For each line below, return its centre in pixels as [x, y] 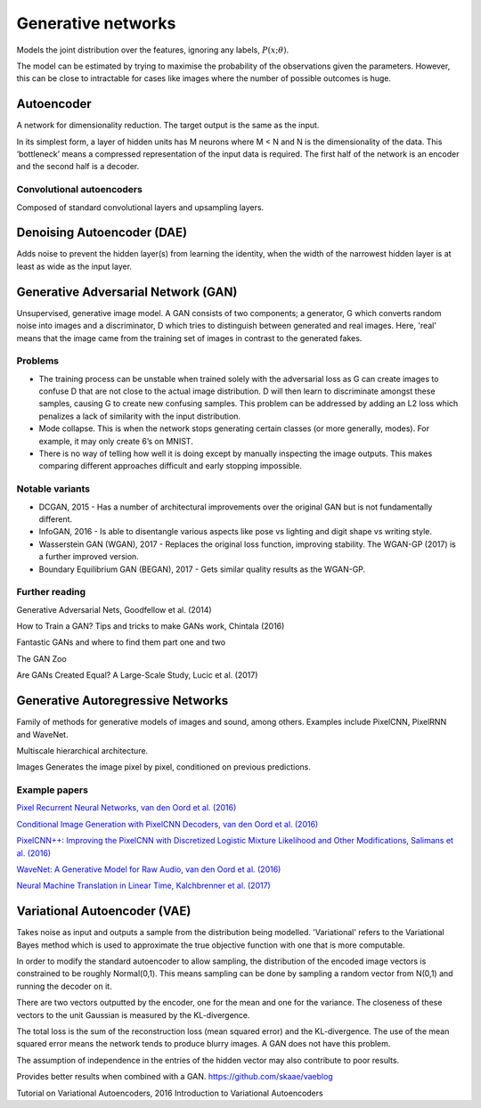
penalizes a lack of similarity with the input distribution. [139, 416]
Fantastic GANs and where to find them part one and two [121, 642]
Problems [38, 361]
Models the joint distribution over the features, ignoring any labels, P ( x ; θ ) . [153, 50]
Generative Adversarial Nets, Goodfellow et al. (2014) [114, 609]
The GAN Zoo [41, 658]
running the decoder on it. [64, 986]
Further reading [51, 592]
